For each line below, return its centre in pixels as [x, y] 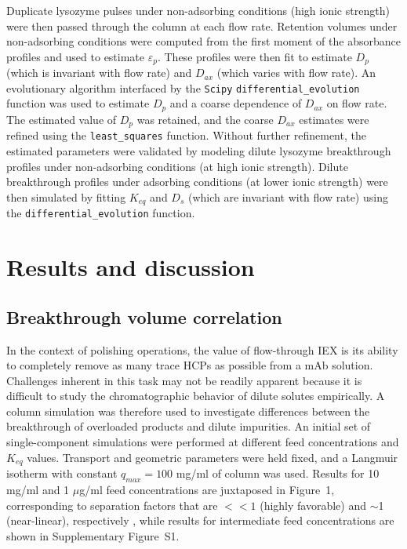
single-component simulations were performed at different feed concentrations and [203, 442]
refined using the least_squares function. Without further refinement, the [186, 135]
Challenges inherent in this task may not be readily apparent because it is [184, 380]
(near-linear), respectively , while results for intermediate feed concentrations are [200, 520]
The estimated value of [62, 119]
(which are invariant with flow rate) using [288, 196]
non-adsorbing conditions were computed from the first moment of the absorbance [203, 41]
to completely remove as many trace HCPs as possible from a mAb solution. [190, 365]
